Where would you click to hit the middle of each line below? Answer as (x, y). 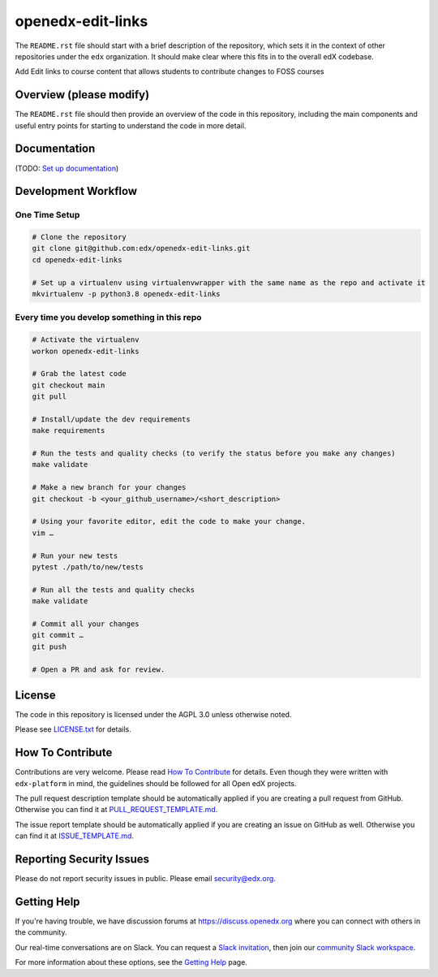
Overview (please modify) (82, 95)
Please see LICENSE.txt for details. (73, 729)
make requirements (69, 431)
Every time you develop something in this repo (108, 318)
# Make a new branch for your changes (109, 488)
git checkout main (69, 385)
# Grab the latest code (79, 374)
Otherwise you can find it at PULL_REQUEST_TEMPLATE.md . (116, 810)
